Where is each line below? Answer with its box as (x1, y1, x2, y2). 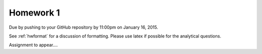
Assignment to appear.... (9, 42, 58, 48)
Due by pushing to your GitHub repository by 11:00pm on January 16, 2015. (9, 24, 159, 30)
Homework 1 (9, 7, 60, 18)
